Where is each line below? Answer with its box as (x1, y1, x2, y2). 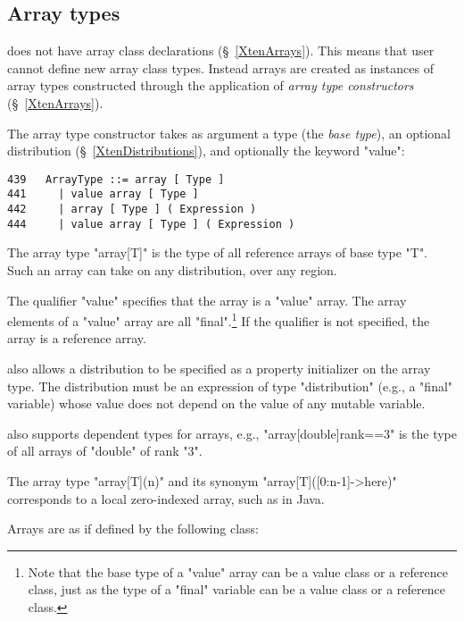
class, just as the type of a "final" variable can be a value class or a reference (28, 580, 445, 599)
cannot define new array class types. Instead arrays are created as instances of (7, 58, 434, 77)
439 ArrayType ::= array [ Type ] (7, 172, 225, 186)
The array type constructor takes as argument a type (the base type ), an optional (7, 123, 451, 142)
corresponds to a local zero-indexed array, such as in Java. (7, 489, 325, 508)
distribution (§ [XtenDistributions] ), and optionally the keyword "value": (7, 141, 405, 160)
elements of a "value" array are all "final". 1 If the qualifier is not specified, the (7, 309, 430, 330)
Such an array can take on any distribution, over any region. (7, 260, 337, 279)
